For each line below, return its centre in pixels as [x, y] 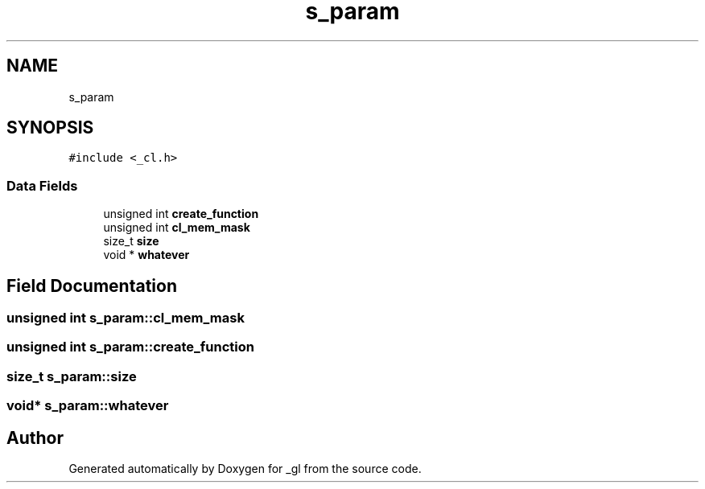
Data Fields [42, 185]
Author [35, 438]
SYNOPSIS [50, 128]
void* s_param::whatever [88, 406]
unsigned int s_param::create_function [130, 347]
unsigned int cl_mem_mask [177, 228]
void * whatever [146, 255]
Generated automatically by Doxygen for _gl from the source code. [245, 468]
